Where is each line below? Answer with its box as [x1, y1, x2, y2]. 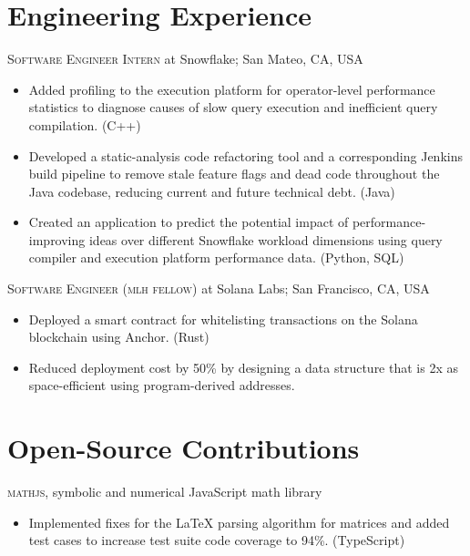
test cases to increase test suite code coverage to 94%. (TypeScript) [28, 530, 405, 550]
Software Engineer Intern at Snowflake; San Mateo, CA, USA [7, 49, 363, 68]
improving [28, 230, 86, 249]
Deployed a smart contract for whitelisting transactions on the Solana [28, 309, 418, 328]
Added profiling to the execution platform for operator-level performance [28, 79, 435, 98]
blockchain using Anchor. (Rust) [28, 327, 209, 346]
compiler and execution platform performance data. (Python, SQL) [28, 248, 404, 267]
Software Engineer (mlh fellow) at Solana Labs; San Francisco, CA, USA [7, 279, 430, 298]
